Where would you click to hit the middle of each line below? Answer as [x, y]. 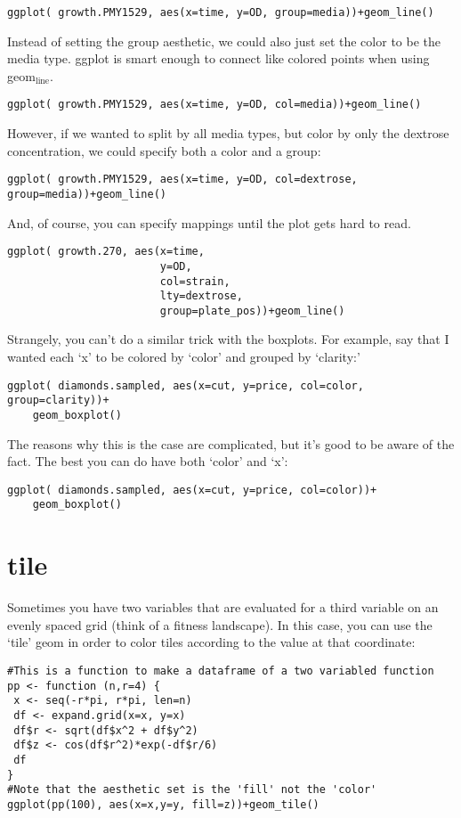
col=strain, [195, 281]
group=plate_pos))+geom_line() [252, 311]
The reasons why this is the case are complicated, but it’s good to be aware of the [231, 443]
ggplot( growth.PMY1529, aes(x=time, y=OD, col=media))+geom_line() [214, 105]
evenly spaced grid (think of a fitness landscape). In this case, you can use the [220, 624]
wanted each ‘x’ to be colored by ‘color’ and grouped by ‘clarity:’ [184, 357]
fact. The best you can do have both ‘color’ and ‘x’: [148, 461]
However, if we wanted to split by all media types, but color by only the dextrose [228, 133]
